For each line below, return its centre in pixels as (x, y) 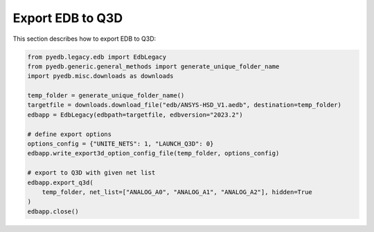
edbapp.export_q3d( (60, 182)
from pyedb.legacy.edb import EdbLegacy (97, 57)
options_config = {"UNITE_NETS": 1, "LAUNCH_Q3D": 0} (121, 144)
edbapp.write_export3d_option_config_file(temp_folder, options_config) (153, 153)
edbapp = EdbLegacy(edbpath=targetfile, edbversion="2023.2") (135, 115)
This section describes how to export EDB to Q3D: (84, 39)
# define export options (70, 134)
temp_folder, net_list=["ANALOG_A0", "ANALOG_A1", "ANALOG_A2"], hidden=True (177, 192)
